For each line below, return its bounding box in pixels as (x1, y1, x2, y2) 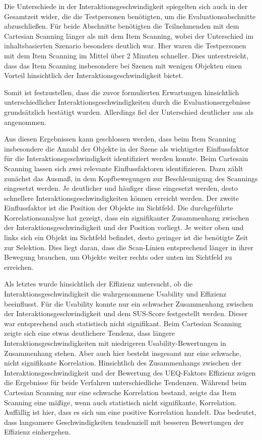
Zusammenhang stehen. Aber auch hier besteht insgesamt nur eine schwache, (4, 347, 241, 358)
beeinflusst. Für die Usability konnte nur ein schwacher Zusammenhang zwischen (4, 298, 253, 309)
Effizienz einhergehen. (4, 426, 71, 437)
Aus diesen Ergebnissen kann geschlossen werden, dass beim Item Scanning (4, 133, 236, 144)
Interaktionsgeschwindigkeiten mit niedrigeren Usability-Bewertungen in (4, 338, 226, 348)
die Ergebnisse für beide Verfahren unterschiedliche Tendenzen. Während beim (4, 377, 247, 388)
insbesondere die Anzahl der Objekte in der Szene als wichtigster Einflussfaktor (4, 143, 249, 154)
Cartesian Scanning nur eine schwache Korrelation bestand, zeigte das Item (4, 387, 236, 397)
